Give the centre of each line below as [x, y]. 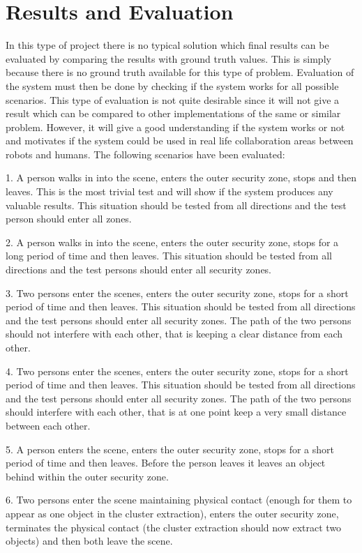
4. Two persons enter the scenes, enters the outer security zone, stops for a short [177, 371]
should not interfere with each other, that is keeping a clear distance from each [174, 334]
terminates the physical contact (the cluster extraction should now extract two [174, 527]
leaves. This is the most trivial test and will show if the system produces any [169, 191]
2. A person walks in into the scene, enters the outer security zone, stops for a [172, 242]
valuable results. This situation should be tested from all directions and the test [176, 205]
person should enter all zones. [69, 219]
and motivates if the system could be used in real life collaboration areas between [180, 141]
